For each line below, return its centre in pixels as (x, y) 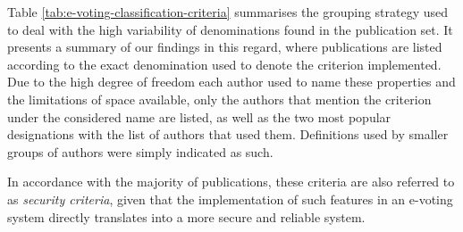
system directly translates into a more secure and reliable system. (186, 216)
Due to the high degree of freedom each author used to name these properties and (231, 82)
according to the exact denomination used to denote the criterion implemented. (224, 64)
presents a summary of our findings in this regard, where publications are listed (225, 47)
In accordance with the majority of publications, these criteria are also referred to (231, 182)
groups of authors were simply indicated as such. (140, 151)
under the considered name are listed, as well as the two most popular (199, 116)
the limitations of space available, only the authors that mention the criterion (219, 99)
